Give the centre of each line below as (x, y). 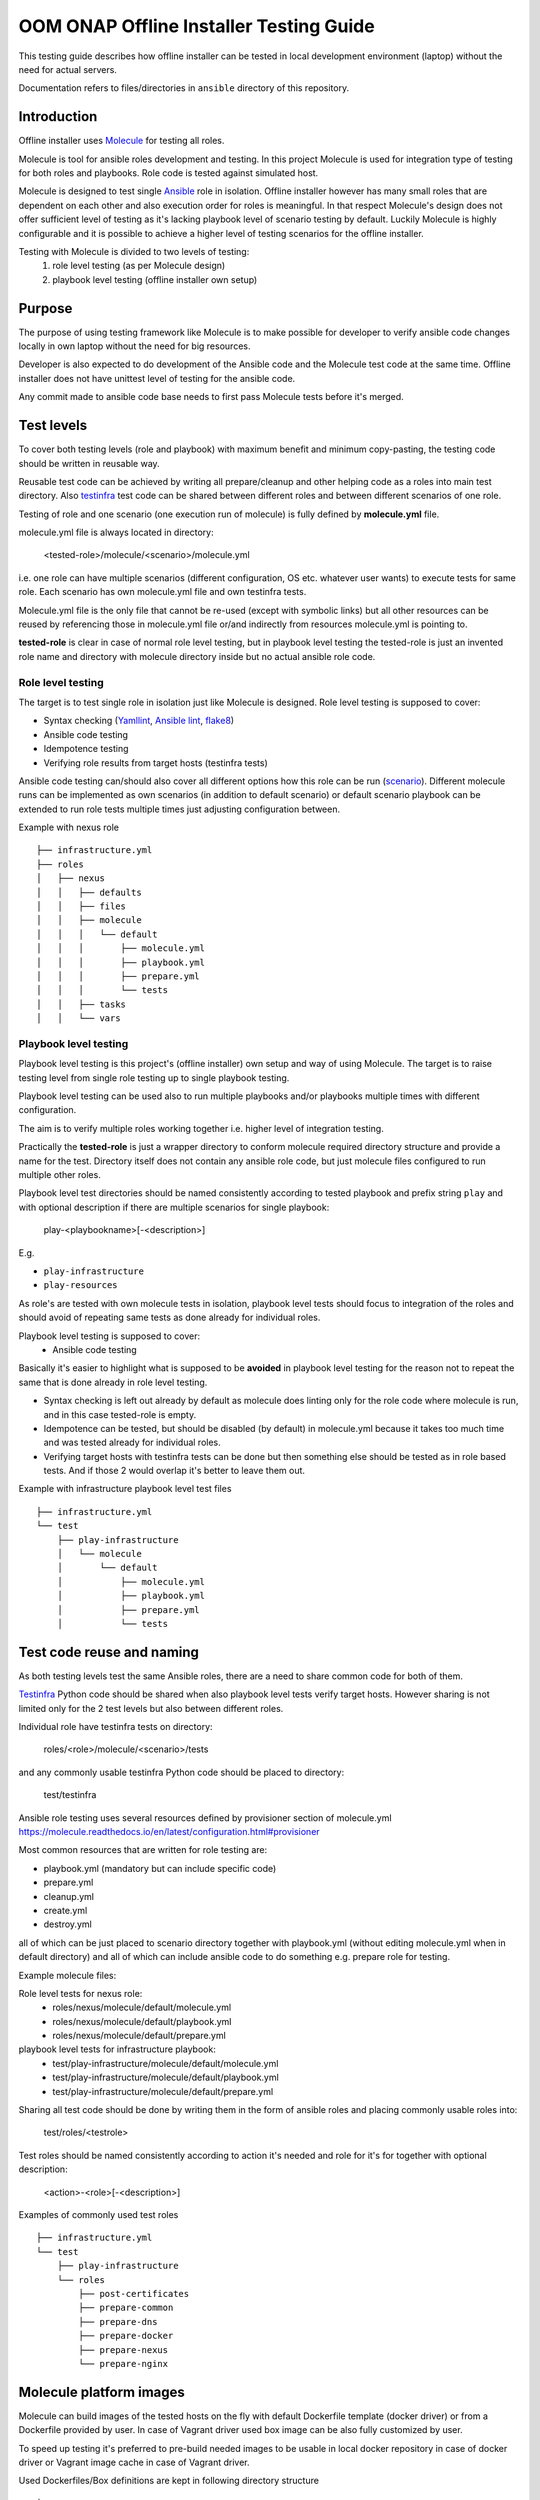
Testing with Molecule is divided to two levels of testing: (134, 251)
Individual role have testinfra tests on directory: (116, 1727)
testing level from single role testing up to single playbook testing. (154, 1077)
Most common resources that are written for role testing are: (143, 1850)
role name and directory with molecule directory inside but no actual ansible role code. (197, 656)
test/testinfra (70, 1795)
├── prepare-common (126, 2308)
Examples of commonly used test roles (98, 2214)
